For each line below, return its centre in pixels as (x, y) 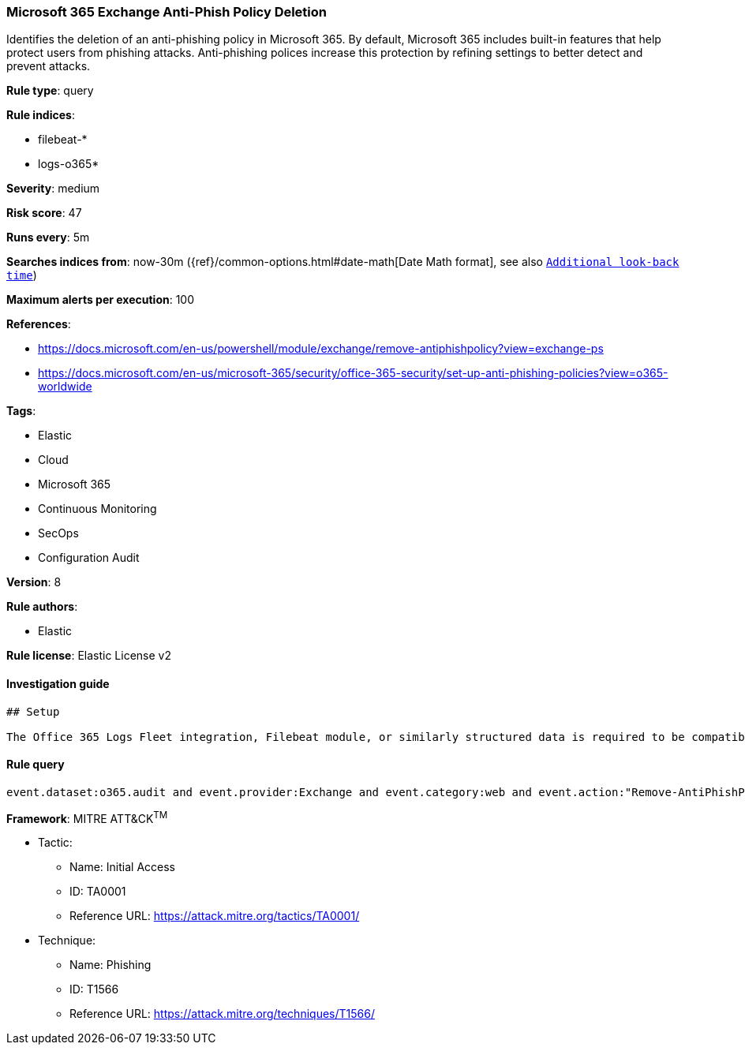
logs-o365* (69, 164)
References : (39, 324)
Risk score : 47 (44, 213)
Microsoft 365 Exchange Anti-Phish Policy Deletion (167, 12)
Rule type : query (50, 91)
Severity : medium (53, 189)
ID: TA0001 (98, 892)
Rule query (36, 765)
